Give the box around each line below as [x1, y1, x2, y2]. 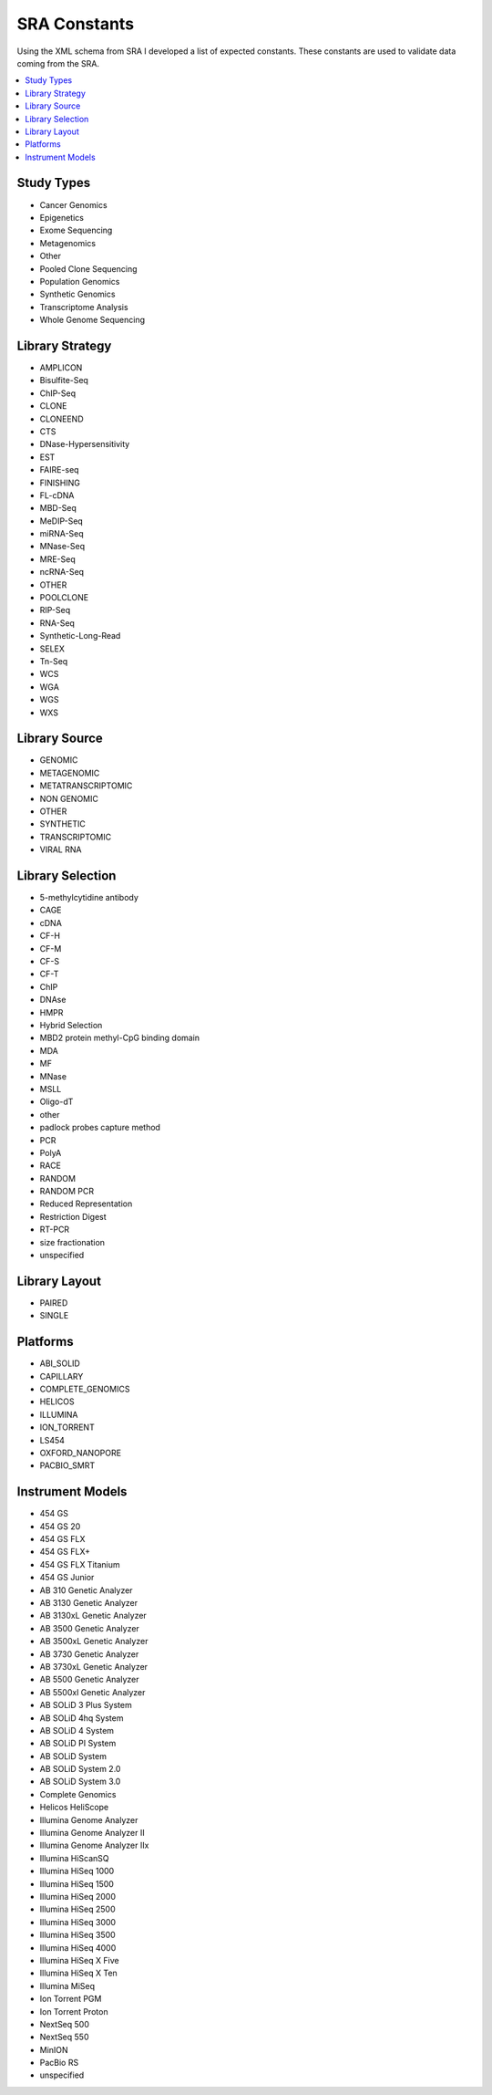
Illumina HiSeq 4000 [39, 1942, 117, 1953]
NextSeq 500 [39, 2018, 90, 2029]
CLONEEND [39, 413, 84, 424]
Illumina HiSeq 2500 [39, 1903, 116, 1915]
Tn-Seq [39, 655, 68, 666]
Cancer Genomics [39, 199, 108, 210]
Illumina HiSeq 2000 [39, 1891, 117, 1902]
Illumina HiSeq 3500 [39, 1930, 116, 1941]
